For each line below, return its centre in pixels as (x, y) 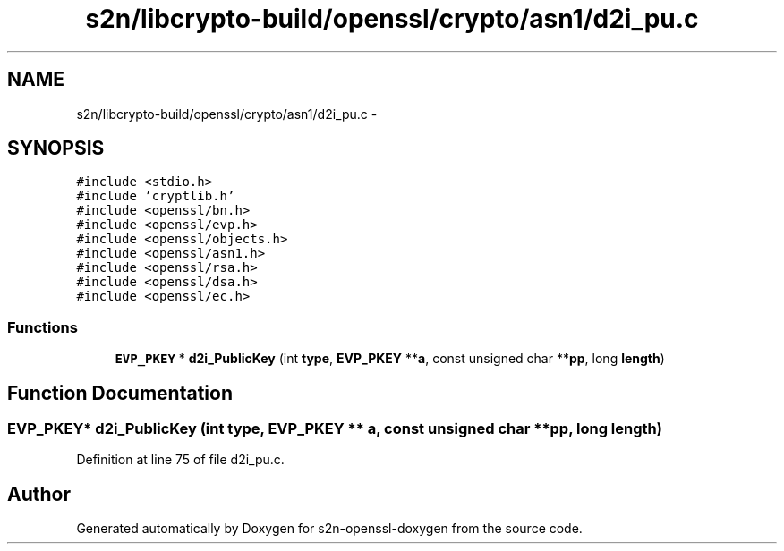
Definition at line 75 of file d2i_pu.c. (180, 460)
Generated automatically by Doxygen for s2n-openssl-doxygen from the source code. (329, 529)
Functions (43, 327)
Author (39, 494)
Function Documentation (120, 393)
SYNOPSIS (56, 148)
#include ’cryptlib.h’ (156, 196)
